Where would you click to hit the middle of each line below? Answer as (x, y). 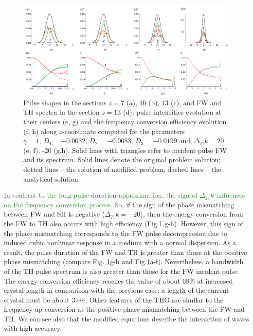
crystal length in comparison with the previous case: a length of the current (117, 290)
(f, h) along (40, 131)
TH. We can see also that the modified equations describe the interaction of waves (126, 318)
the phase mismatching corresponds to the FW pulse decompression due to (116, 233)
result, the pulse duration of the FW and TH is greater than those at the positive (126, 252)
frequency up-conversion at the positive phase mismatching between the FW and (124, 309)
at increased (215, 280)
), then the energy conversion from (192, 214)
